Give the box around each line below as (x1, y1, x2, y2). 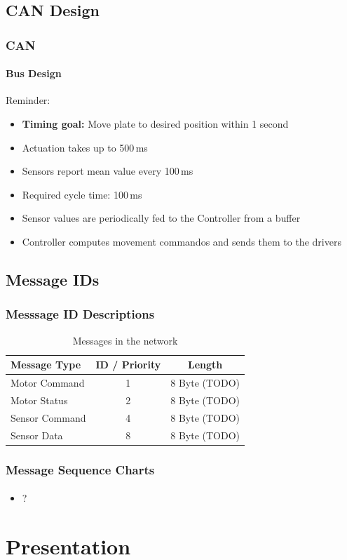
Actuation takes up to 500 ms (22, 140, 148, 154)
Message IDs (6, 268, 100, 290)
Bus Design (6, 66, 62, 81)
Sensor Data (11, 427, 63, 442)
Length (188, 357, 223, 372)
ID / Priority (95, 357, 161, 372)
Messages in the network (72, 333, 178, 347)
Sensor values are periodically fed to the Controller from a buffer (22, 211, 301, 225)
